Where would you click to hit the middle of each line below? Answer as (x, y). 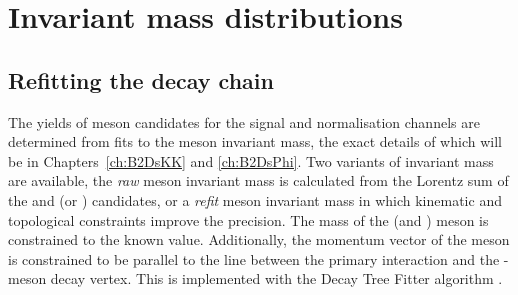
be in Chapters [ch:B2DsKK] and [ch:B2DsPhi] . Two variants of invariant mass (251, 160)
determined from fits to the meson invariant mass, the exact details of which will (255, 141)
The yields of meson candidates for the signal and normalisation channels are (244, 121)
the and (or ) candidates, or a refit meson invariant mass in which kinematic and (255, 199)
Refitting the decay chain (141, 79)
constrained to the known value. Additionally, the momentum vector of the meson (259, 239)
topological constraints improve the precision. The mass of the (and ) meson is (248, 219)
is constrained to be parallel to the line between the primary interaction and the (254, 258)
